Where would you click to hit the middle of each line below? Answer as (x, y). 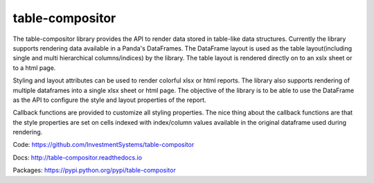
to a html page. (34, 68)
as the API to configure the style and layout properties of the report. (109, 100)
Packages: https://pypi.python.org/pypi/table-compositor (94, 171)
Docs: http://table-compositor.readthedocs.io (77, 157)
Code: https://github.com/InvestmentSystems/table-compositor (104, 145)
